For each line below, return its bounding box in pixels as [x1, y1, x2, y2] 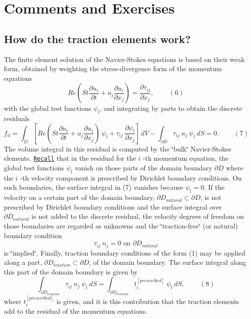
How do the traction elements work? [4, 31, 191, 46]
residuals [4, 113, 30, 123]
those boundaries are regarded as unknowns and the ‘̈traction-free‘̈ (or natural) [4, 220, 238, 230]
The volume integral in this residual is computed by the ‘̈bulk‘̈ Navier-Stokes [4, 143, 232, 153]
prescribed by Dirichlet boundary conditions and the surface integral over [4, 201, 222, 212]
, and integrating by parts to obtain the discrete [99, 103, 242, 113]
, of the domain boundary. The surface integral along [89, 257, 246, 267]
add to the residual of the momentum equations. [4, 306, 148, 316]
